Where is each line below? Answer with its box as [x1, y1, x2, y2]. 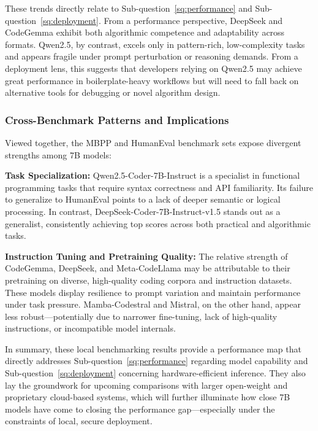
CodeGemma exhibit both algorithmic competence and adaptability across [5, 26, 285, 39]
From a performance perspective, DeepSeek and [104, 14, 283, 26]
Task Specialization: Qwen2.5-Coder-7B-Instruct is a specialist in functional [5, 169, 300, 182]
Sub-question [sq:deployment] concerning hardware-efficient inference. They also [5, 367, 306, 379]
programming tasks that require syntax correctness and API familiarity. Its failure [5, 181, 314, 193]
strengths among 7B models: [5, 148, 112, 161]
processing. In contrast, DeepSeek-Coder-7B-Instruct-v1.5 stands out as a [5, 204, 281, 217]
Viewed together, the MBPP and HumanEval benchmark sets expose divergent [5, 136, 301, 149]
